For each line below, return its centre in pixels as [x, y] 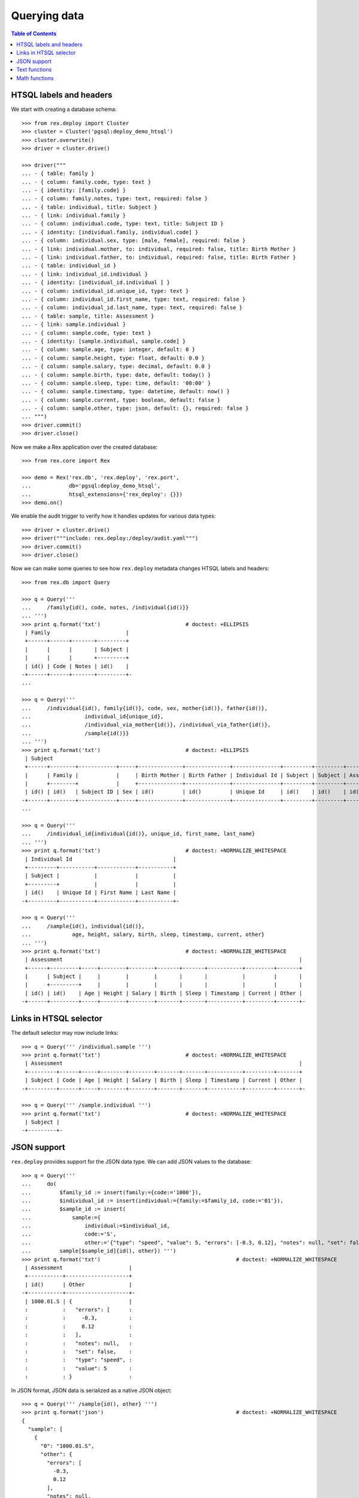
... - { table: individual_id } [69, 266]
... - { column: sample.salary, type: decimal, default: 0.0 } [116, 366]
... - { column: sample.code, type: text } [86, 333]
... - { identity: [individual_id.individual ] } [96, 283]
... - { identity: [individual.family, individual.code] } [110, 232]
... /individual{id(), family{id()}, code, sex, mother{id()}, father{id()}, [145, 708]
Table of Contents [34, 34]
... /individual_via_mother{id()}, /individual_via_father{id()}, [146, 725]
